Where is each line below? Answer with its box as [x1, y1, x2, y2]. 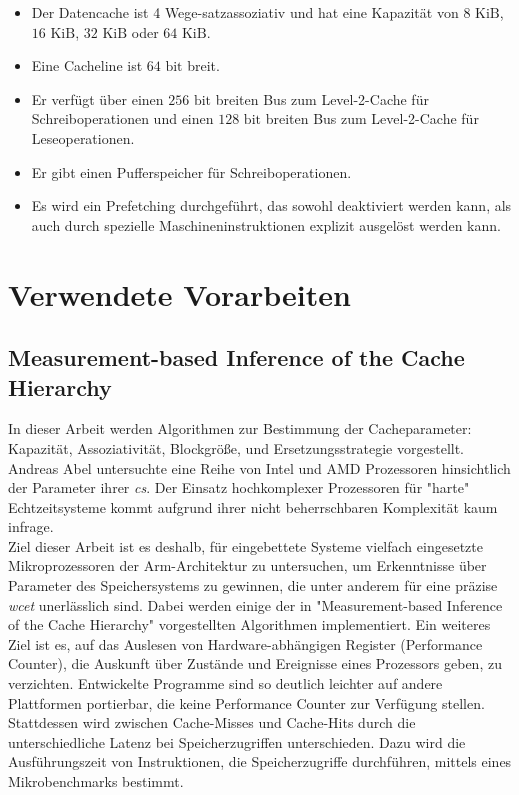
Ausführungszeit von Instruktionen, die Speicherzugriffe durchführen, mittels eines [8, 751, 512, 772]
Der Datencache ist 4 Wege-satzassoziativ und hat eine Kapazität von [31, 2, 459, 22]
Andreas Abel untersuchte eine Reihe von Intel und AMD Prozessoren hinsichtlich [8, 457, 511, 478]
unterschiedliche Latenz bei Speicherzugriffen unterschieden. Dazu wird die [8, 731, 466, 752]
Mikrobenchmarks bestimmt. [8, 771, 184, 791]
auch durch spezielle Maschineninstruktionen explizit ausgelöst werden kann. [31, 214, 501, 235]
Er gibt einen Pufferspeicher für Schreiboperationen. [31, 161, 352, 182]
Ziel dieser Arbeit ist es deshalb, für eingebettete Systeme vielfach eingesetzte [8, 535, 483, 556]
